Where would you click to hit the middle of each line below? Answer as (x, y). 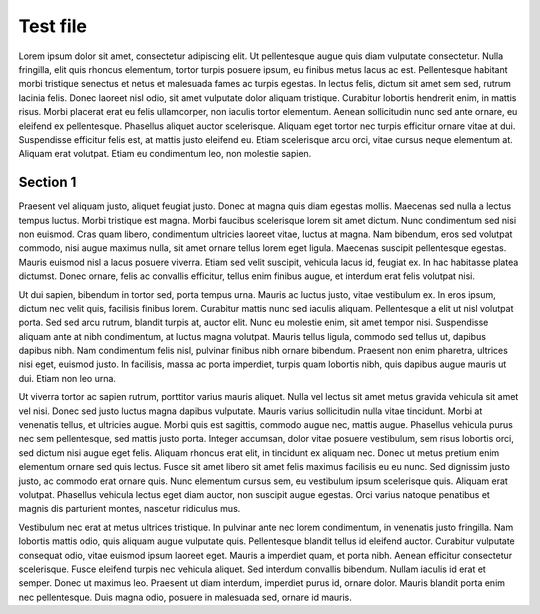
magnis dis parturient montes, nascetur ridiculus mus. (129, 509)
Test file (52, 26)
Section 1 (47, 182)
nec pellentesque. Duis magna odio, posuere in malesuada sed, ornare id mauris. (185, 597)
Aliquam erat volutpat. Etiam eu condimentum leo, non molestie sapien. (165, 154)
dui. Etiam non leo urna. (67, 378)
